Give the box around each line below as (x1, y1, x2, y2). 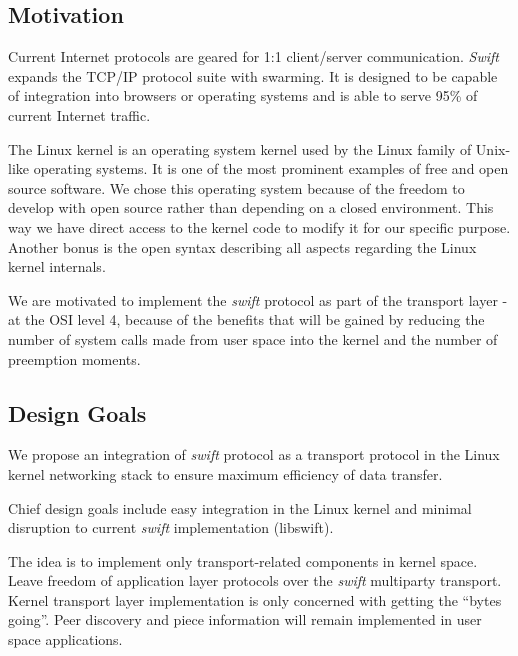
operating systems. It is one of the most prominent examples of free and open (33, 158, 509, 179)
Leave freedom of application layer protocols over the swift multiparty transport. (8, 570, 502, 591)
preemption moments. (8, 348, 141, 369)
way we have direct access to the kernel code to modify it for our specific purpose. (8, 216, 511, 237)
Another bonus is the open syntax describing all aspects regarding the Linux (8, 236, 477, 257)
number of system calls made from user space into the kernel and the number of (8, 328, 498, 349)
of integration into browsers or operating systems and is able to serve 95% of (8, 85, 478, 106)
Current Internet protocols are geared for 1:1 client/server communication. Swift (8, 46, 499, 67)
